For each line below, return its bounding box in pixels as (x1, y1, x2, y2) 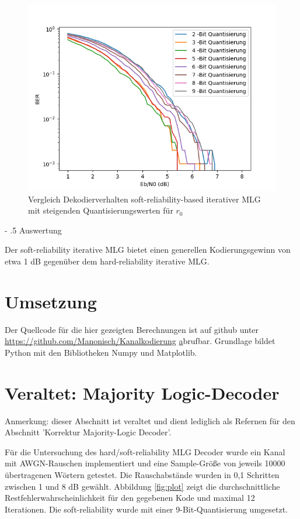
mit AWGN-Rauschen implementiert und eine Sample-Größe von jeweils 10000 (5, 457, 285, 469)
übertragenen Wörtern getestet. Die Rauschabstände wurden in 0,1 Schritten (5, 468, 280, 480)
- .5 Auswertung (5, 224, 62, 236)
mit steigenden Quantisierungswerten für (28, 204, 173, 216)
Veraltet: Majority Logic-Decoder (5, 380, 280, 404)
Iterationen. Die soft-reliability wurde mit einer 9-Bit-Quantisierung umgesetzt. (5, 503, 288, 515)
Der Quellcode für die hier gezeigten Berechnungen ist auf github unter (5, 323, 259, 335)
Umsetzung (5, 289, 97, 313)
